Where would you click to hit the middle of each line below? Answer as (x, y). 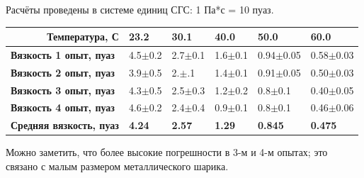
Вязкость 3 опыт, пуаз (63, 90)
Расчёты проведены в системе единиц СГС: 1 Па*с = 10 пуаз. (140, 9)
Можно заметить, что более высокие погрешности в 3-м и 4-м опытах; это (167, 152)
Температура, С (83, 37)
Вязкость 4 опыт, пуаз (63, 107)
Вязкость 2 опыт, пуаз (63, 72)
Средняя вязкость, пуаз (65, 125)
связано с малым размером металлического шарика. (117, 166)
